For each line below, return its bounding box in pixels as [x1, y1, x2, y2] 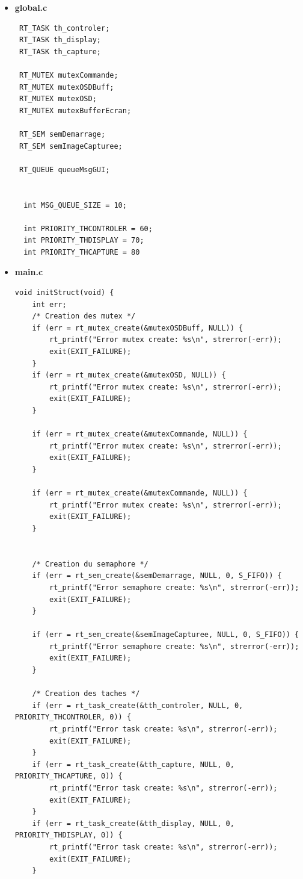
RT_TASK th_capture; [19, 47, 101, 56]
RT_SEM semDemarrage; [19, 129, 106, 138]
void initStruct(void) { [14, 288, 114, 297]
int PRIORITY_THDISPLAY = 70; [23, 236, 144, 245]
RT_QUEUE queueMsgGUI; [19, 165, 110, 174]
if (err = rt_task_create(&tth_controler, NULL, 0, [32, 701, 243, 710]
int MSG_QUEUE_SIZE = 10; [23, 200, 127, 210]
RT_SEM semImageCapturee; [19, 141, 123, 151]
